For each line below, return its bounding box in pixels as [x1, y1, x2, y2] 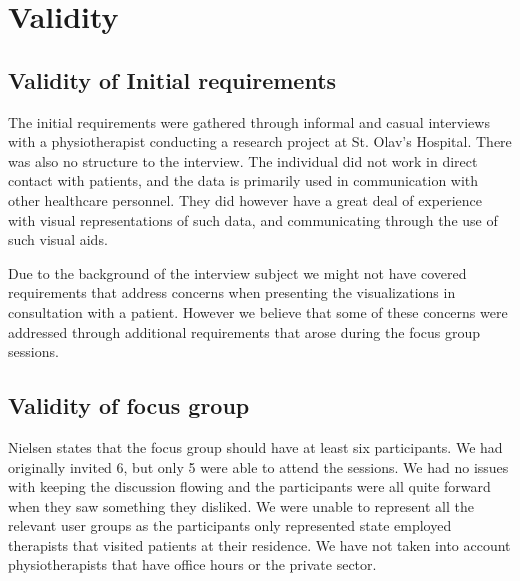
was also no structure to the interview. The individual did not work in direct [8, 150, 478, 171]
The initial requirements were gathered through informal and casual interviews [8, 111, 490, 132]
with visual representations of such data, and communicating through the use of [8, 209, 498, 230]
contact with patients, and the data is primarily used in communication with [8, 170, 479, 191]
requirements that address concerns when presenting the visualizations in [8, 282, 456, 303]
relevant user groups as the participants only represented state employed [8, 515, 452, 536]
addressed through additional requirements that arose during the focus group [8, 321, 481, 342]
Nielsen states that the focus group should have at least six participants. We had [8, 436, 503, 457]
